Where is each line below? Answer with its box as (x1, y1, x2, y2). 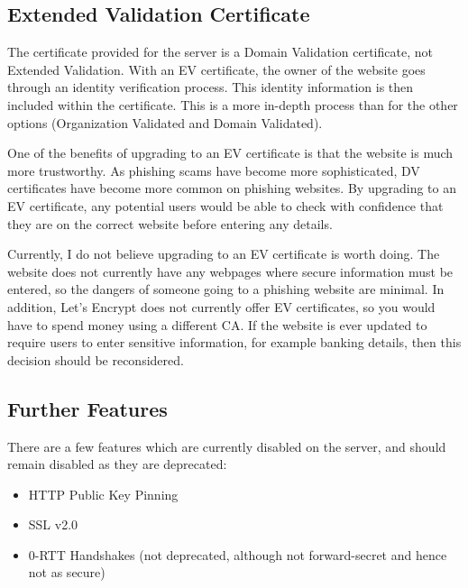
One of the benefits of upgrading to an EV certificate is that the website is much (7, 143, 454, 162)
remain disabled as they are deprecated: (7, 455, 227, 473)
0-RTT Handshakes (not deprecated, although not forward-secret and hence (28, 545, 447, 564)
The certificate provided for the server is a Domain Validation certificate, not (7, 42, 433, 61)
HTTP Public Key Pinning (28, 484, 179, 503)
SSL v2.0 (28, 515, 78, 534)
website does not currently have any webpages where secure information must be (7, 262, 454, 280)
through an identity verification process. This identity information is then (7, 78, 414, 96)
